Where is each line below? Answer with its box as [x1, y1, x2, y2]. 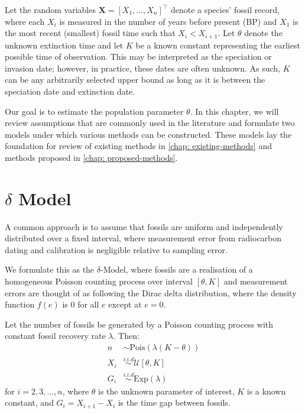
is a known [246, 384, 286, 397]
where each [5, 15, 45, 27]
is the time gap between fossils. [118, 396, 231, 409]
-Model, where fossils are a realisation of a [100, 263, 253, 276]
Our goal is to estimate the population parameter [5, 105, 184, 117]
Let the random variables [5, 4, 96, 15]
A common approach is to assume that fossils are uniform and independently [5, 220, 283, 232]
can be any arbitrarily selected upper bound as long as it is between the [5, 73, 265, 86]
